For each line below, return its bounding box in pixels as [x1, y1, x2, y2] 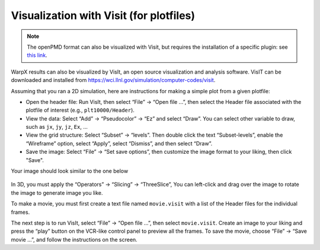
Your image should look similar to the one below [11, 167, 129, 175]
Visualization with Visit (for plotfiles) [11, 9, 196, 22]
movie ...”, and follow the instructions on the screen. [11, 236, 137, 243]
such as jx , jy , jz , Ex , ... [25, 124, 88, 131]
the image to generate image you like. [11, 189, 103, 196]
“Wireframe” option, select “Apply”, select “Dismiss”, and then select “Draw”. [25, 140, 213, 147]
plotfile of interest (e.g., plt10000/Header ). [25, 107, 135, 114]
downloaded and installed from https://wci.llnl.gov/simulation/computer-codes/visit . [11, 77, 216, 84]
